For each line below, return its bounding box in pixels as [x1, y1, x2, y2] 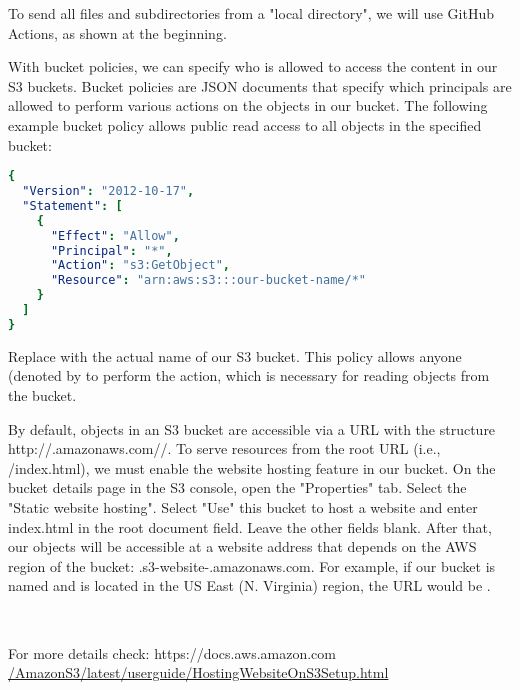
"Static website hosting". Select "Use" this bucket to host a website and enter [8, 496, 478, 517]
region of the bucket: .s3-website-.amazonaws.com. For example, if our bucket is [8, 555, 496, 576]
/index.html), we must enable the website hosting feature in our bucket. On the [8, 457, 496, 478]
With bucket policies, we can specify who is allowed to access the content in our [8, 56, 498, 77]
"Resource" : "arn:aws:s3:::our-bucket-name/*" [50, 273, 366, 288]
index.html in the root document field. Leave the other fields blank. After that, [8, 516, 492, 537]
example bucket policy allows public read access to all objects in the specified [8, 114, 482, 135]
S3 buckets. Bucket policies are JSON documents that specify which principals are [8, 75, 512, 96]
